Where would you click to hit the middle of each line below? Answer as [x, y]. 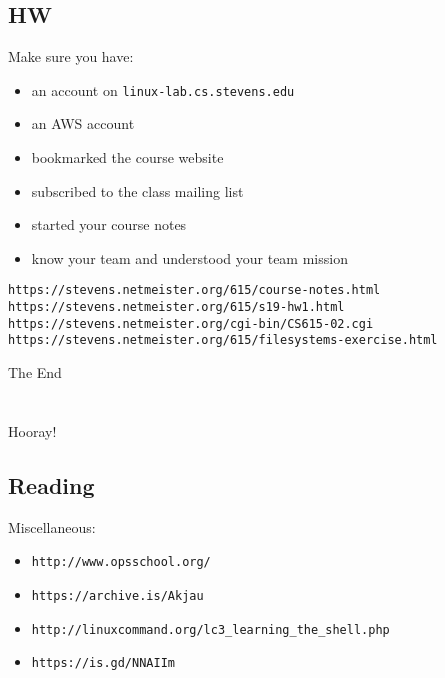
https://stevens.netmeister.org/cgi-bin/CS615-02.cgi [191, 323]
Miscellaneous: [52, 526]
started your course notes [109, 224]
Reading [51, 484]
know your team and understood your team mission [189, 257]
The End [35, 372]
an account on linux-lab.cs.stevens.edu [163, 89]
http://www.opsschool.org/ [121, 562]
